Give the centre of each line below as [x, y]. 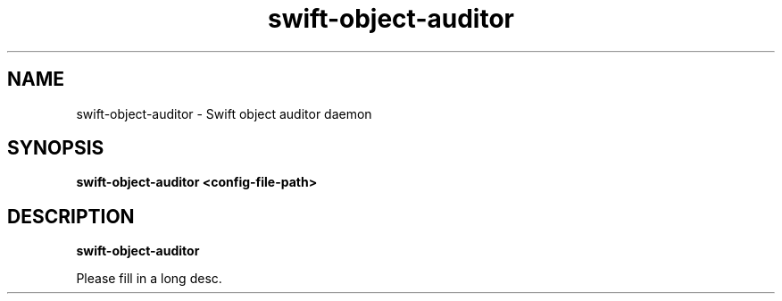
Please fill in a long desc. [149, 279]
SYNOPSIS [56, 148]
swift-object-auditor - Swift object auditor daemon [224, 113]
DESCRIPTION [71, 216]
